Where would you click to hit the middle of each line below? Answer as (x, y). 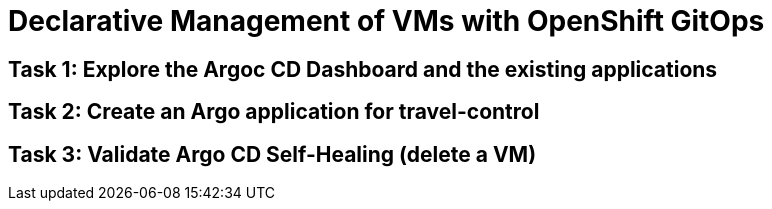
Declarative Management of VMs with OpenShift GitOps (386, 21)
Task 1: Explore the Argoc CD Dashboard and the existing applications (363, 69)
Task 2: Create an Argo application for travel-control (274, 112)
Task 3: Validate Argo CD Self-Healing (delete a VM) (272, 154)
